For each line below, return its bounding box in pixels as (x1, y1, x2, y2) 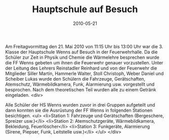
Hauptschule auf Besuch (32, 4, 138, 15)
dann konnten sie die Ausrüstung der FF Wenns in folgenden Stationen (5, 107, 153, 113)
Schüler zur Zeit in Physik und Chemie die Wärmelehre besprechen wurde (5, 54, 159, 60)
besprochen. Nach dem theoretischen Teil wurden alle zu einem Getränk (5, 86, 156, 92)
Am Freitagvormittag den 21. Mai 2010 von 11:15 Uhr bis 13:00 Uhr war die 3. (5, 43, 163, 49)
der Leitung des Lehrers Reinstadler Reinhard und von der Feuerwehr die (5, 65, 157, 71)
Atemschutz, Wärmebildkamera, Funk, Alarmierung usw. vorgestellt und (5, 81, 155, 87)
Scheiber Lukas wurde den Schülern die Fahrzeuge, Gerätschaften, (5, 76, 146, 82)
